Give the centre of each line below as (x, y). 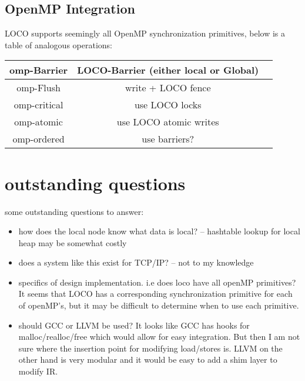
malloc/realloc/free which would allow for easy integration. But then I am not (159, 337)
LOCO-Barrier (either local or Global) (168, 70)
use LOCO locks (168, 105)
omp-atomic (38, 122)
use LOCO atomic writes (168, 122)
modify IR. (38, 371)
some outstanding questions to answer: (74, 211)
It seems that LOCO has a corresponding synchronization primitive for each (155, 294)
